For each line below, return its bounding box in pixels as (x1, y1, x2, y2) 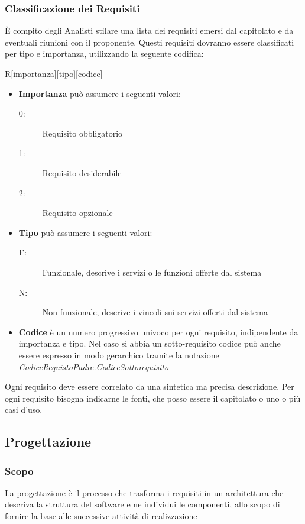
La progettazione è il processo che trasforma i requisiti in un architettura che (5, 486, 284, 499)
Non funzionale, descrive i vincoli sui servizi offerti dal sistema (42, 306, 268, 318)
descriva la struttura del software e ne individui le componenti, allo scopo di (5, 498, 280, 510)
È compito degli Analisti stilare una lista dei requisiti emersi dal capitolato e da (5, 24, 294, 37)
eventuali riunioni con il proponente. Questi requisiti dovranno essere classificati (5, 35, 294, 48)
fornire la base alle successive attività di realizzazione (5, 510, 197, 522)
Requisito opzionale (42, 206, 113, 219)
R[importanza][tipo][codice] (5, 67, 103, 79)
